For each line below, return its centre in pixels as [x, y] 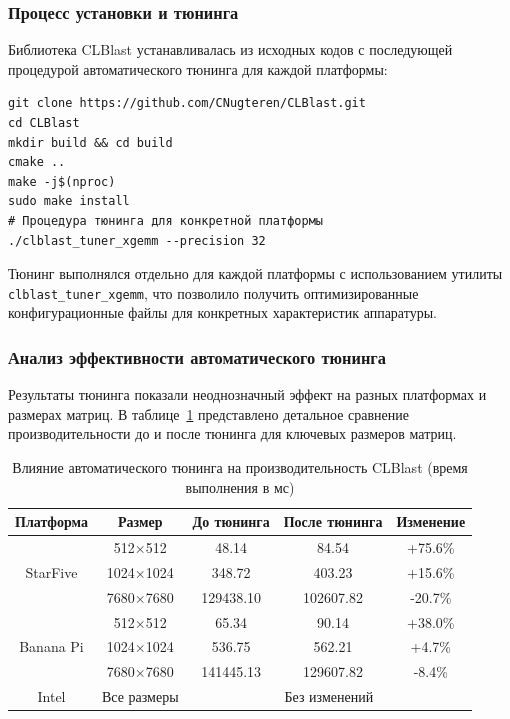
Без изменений [329, 696]
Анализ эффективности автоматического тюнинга [197, 356]
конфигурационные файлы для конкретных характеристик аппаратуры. [222, 312]
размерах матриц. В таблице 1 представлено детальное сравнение [209, 413]
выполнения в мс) [240, 486]
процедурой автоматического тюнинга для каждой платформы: [198, 68]
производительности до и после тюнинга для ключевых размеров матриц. [232, 433]
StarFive [51, 571]
